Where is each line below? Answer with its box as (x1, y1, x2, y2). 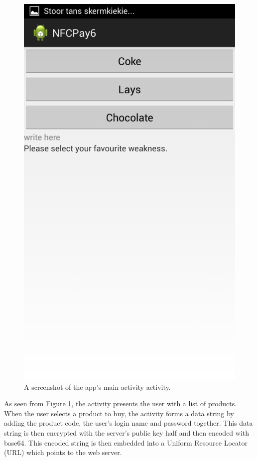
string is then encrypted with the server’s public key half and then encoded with (4, 428, 250, 438)
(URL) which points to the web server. (4, 447, 122, 458)
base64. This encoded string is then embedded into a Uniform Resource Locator (4, 437, 248, 448)
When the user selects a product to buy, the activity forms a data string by (4, 408, 234, 418)
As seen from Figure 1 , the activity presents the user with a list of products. (4, 398, 237, 409)
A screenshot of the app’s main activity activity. (24, 381, 171, 392)
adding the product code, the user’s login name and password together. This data (4, 418, 253, 428)
